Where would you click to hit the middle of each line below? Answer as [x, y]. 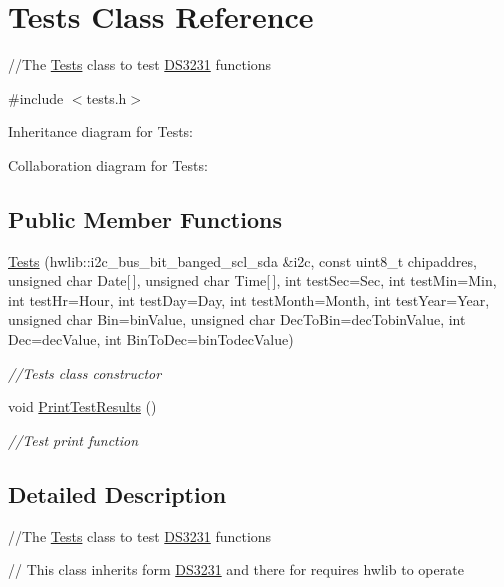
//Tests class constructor [85, 372]
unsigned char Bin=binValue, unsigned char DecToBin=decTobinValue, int [237, 319]
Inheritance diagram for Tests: [100, 131]
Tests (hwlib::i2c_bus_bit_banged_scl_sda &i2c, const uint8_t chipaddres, [242, 260]
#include [36, 97]
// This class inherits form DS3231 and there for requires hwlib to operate [236, 569]
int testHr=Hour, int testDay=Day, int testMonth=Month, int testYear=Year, [249, 299]
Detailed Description [117, 493]
